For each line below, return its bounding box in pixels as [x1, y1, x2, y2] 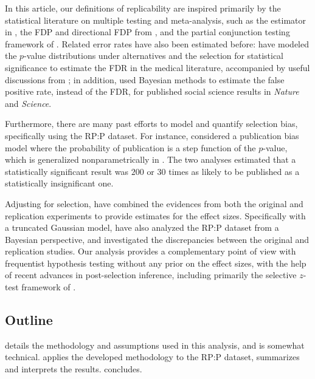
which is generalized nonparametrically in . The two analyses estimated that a [5, 153, 296, 166]
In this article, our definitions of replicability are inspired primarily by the [5, 2, 281, 14]
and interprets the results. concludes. [5, 363, 142, 375]
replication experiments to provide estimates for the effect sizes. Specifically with [5, 209, 306, 222]
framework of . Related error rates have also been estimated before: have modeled [5, 37, 309, 50]
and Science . [5, 97, 52, 109]
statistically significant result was [5, 165, 129, 177]
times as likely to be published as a [168, 165, 300, 177]
